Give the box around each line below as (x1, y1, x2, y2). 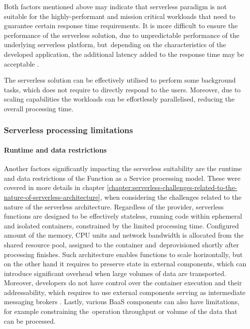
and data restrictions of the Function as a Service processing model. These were (4, 173, 241, 183)
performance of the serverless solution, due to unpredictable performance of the (4, 30, 239, 40)
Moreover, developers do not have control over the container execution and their (4, 277, 242, 288)
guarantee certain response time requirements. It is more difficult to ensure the (4, 20, 238, 31)
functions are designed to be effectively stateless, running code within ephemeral (4, 211, 242, 221)
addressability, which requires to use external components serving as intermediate (4, 287, 246, 297)
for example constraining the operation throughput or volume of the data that (4, 306, 237, 316)
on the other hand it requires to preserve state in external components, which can (4, 259, 247, 269)
